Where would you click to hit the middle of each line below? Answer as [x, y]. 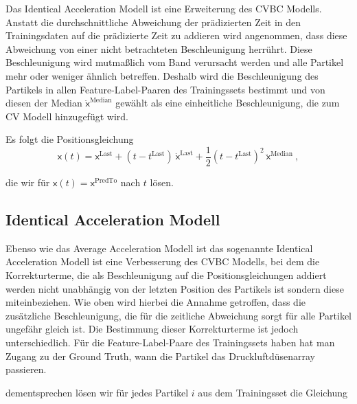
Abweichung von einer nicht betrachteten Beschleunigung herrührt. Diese [159, 48]
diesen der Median [44, 103]
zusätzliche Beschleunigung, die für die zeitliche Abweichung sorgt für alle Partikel [178, 315]
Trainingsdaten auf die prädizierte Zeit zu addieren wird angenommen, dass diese [176, 35]
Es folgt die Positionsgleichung [70, 139]
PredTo [106, 180]
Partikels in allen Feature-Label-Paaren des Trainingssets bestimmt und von [165, 89]
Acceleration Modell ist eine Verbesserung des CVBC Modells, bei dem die [163, 261]
